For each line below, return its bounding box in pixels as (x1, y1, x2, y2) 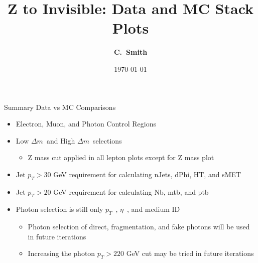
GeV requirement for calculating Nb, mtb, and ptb (53, 186, 209, 197)
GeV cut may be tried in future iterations (126, 248, 254, 258)
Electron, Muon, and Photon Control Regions (16, 118, 157, 129)
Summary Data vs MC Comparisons (4, 101, 116, 112)
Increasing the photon (28, 248, 95, 258)
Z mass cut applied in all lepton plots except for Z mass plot (28, 152, 214, 163)
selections (92, 135, 122, 146)
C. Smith (113, 47, 148, 57)
